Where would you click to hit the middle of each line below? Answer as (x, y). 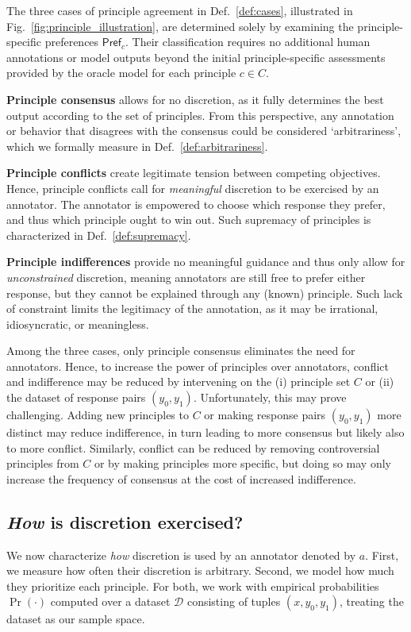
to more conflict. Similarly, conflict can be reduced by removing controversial (193, 447)
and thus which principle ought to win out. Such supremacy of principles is (189, 220)
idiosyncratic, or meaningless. (78, 324)
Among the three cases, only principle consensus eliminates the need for (181, 351)
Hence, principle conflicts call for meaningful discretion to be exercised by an (193, 188)
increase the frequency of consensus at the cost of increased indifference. (181, 478)
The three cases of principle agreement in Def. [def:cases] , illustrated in (180, 10)
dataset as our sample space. (76, 619)
